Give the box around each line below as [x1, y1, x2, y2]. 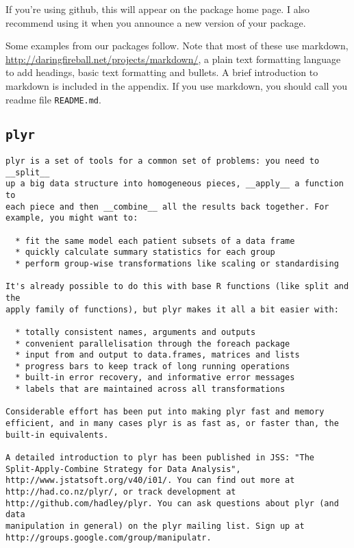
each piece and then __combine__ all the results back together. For [5, 201, 329, 212]
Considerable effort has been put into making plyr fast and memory [5, 407, 325, 417]
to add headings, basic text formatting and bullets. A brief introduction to [5, 65, 318, 79]
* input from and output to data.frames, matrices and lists [15, 350, 300, 360]
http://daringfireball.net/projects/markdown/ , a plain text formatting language [5, 51, 341, 66]
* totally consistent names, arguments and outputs [15, 327, 256, 337]
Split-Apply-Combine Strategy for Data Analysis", [5, 464, 241, 474]
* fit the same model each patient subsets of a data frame [15, 236, 295, 246]
